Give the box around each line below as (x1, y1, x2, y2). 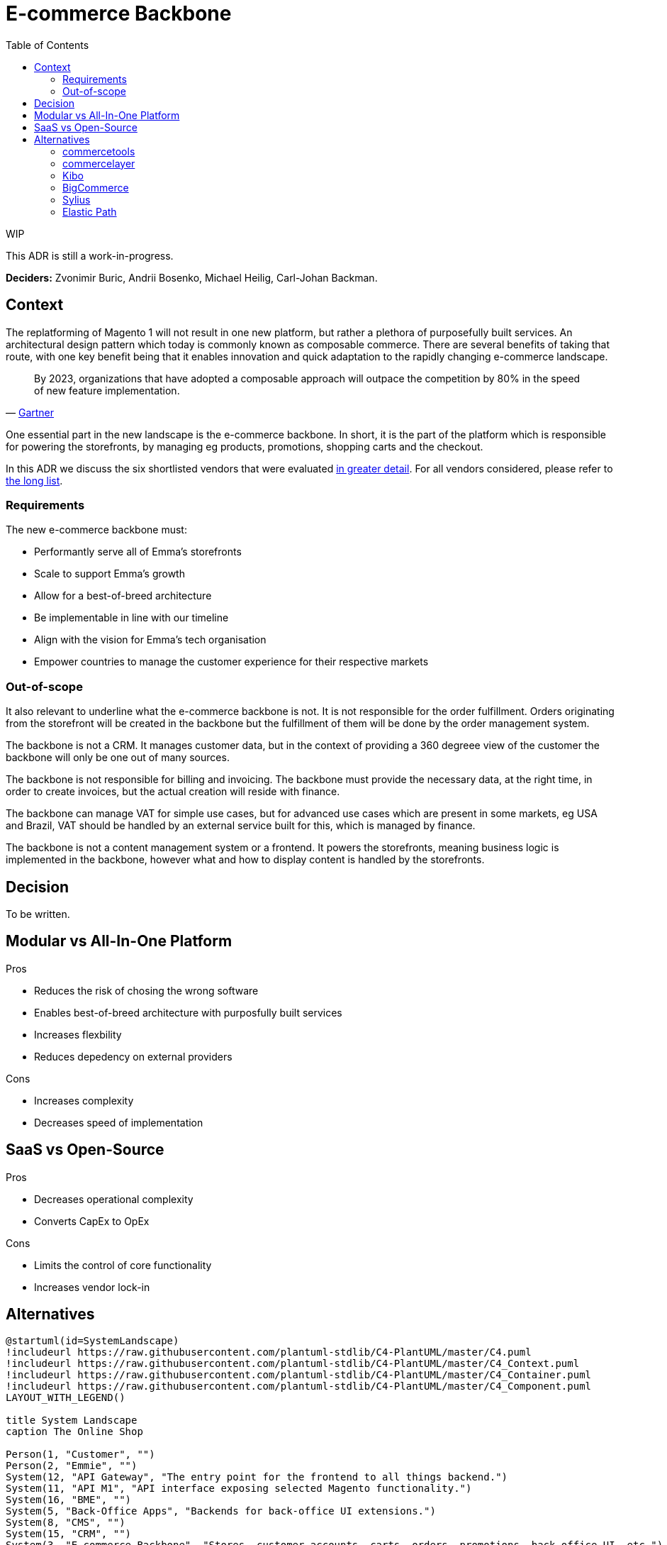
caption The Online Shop (6, 1426, 143, 1438)
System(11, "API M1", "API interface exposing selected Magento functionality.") (6, 1483, 472, 1495)
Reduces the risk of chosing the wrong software (34, 984, 259, 997)
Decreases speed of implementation (34, 1116, 203, 1129)
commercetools (62, 145, 135, 157)
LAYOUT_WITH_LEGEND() (6, 1392, 125, 1404)
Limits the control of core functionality (34, 1258, 212, 1271)
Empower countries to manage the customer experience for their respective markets (34, 655, 429, 668)
